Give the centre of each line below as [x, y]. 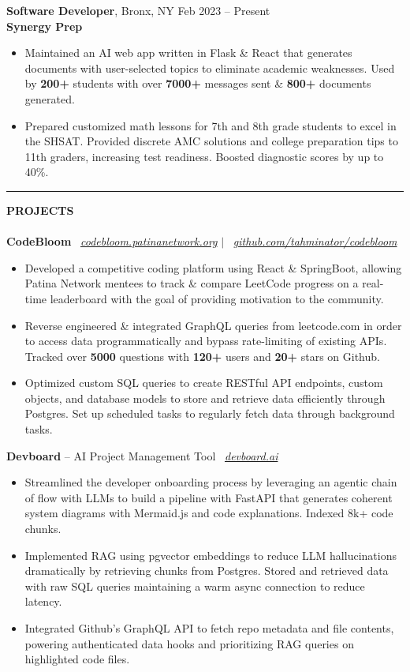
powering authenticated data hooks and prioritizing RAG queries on [189, 643]
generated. [50, 98]
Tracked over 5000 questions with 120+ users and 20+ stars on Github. [202, 356]
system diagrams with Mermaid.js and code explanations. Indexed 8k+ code [209, 513]
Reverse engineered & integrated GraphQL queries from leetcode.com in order [213, 325]
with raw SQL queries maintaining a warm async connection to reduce [195, 586]
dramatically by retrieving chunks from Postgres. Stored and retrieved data [207, 571]
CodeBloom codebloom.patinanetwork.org [112, 241]
